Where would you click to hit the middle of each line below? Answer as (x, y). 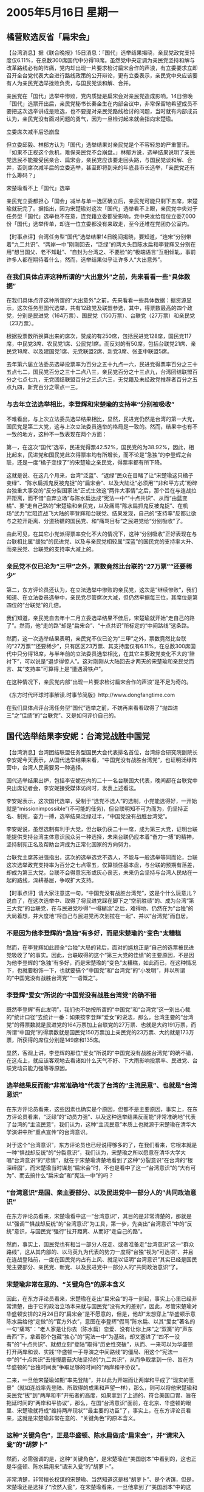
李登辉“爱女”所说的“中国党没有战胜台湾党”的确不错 (81, 995)
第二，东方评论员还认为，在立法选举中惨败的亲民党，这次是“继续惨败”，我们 (102, 590)
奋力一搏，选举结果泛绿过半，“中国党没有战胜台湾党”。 (102, 816)
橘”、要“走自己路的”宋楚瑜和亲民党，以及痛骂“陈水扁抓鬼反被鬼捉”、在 (95, 505)
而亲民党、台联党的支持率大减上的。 (52, 549)
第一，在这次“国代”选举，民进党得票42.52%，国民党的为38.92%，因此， (98, 447)
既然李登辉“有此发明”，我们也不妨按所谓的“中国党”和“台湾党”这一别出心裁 (98, 1010)
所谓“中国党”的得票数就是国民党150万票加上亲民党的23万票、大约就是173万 (100, 1032)
